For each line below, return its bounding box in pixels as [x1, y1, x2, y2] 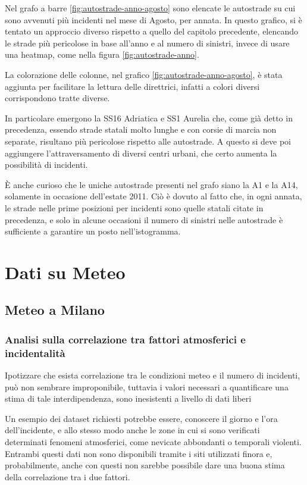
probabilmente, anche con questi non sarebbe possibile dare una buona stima [5, 459, 285, 471]
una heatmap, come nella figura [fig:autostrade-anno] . [5, 48, 199, 61]
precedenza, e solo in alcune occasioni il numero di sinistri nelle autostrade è [5, 213, 283, 226]
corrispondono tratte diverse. [5, 92, 110, 104]
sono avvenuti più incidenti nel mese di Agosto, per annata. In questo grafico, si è [5, 13, 302, 26]
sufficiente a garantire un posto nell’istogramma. [5, 225, 181, 237]
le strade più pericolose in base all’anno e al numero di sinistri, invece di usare [5, 36, 290, 49]
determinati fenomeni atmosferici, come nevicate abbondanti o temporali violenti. [5, 435, 302, 448]
